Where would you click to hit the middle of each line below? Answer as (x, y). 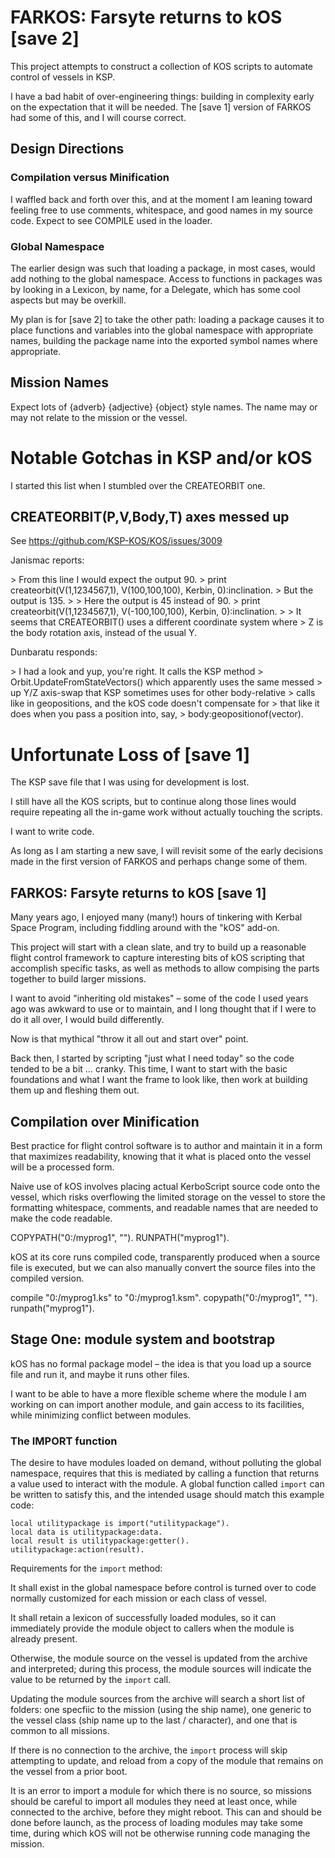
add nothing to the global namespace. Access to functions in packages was (166, 278)
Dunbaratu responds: (54, 652)
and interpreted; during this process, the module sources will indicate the (161, 1669)
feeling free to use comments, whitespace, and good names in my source (161, 210)
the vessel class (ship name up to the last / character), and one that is (154, 1720)
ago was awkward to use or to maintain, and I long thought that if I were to (163, 1009)
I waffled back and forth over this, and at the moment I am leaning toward (161, 199)
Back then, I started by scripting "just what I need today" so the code (152, 1058)
